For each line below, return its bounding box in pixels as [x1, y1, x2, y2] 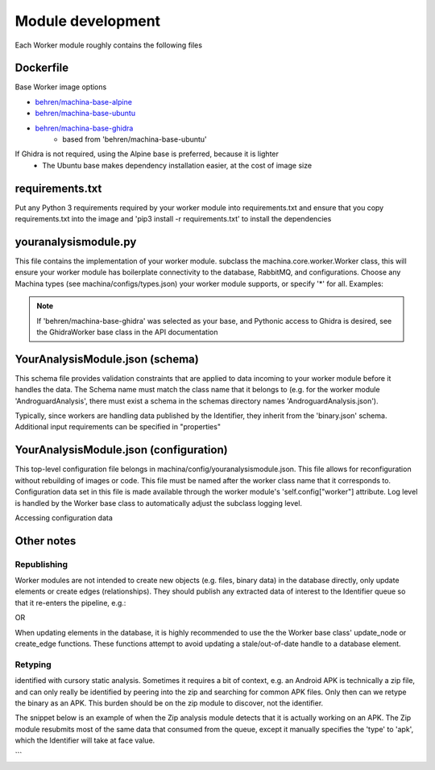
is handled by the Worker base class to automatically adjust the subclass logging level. [14, 498, 302, 507]
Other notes [14, 534, 77, 548]
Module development [14, 12, 161, 30]
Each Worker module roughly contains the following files [14, 40, 203, 50]
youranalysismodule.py [14, 234, 137, 249]
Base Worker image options [14, 82, 107, 92]
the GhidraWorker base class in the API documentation [36, 327, 218, 337]
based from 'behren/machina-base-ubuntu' [62, 135, 207, 144]
